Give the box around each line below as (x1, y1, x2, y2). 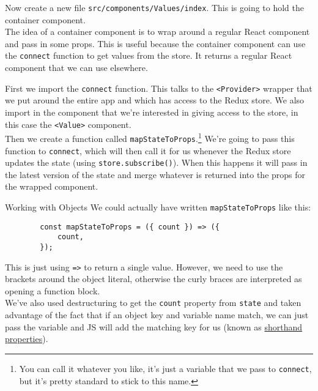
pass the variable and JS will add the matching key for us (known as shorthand (5, 320, 303, 333)
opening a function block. (5, 284, 100, 297)
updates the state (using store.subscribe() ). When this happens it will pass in (5, 156, 308, 169)
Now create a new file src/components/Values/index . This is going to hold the (5, 1, 305, 13)
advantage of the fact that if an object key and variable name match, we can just (5, 308, 309, 321)
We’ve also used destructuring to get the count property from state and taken (5, 296, 301, 309)
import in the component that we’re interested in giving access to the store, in (5, 105, 298, 118)
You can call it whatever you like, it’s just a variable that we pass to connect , (19, 362, 312, 374)
